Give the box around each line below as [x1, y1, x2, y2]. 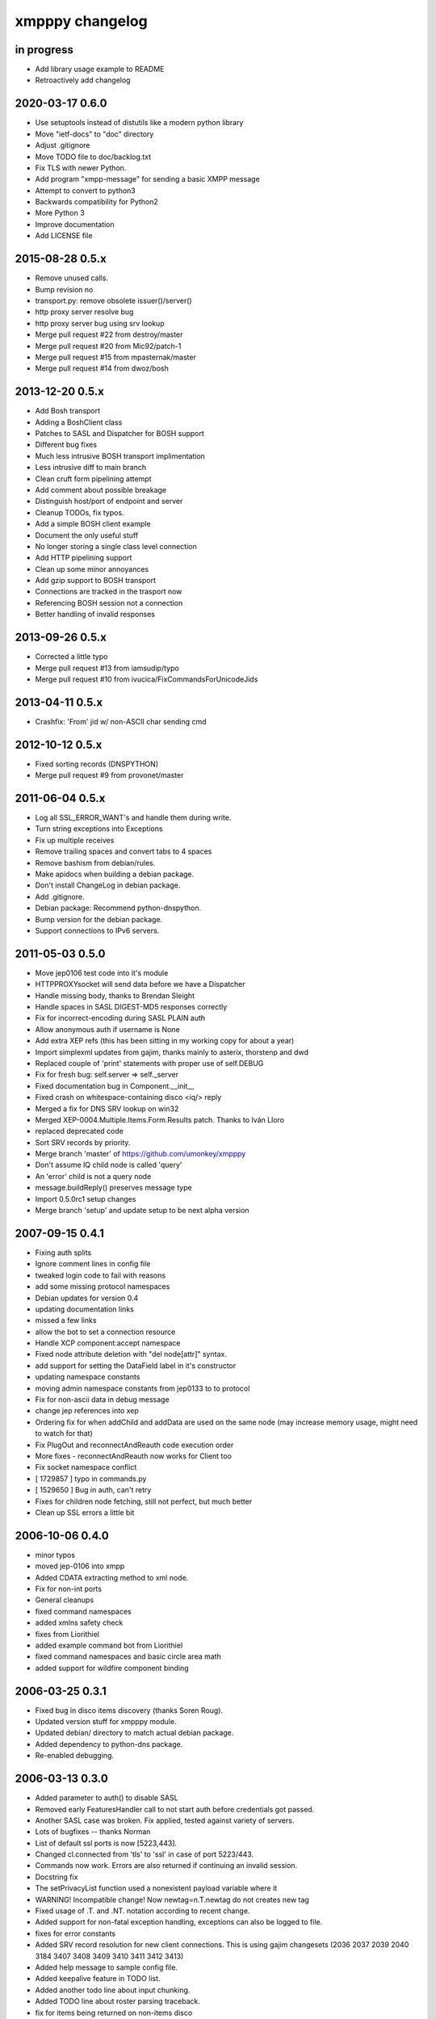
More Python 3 [35, 208, 85, 218]
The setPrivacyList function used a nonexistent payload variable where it [35, 1883, 278, 1893]
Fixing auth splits [35, 1248, 92, 1257]
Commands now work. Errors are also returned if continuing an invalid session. [35, 1861, 298, 1870]
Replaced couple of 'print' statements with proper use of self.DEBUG [35, 1058, 264, 1068]
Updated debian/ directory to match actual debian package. [35, 1728, 234, 1738]
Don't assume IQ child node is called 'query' [35, 1160, 182, 1170]
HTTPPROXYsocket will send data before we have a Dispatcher [35, 980, 245, 989]
